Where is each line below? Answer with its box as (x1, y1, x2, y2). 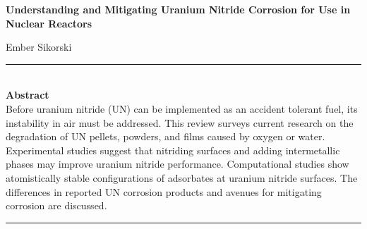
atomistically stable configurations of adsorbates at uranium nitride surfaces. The (6, 170, 358, 185)
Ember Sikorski (6, 39, 72, 54)
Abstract (6, 87, 49, 102)
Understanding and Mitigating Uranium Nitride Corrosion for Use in (6, 2, 351, 16)
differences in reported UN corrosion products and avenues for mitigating (6, 184, 322, 199)
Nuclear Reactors (6, 16, 92, 30)
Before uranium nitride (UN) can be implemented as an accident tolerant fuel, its (6, 101, 358, 116)
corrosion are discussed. (6, 198, 107, 213)
